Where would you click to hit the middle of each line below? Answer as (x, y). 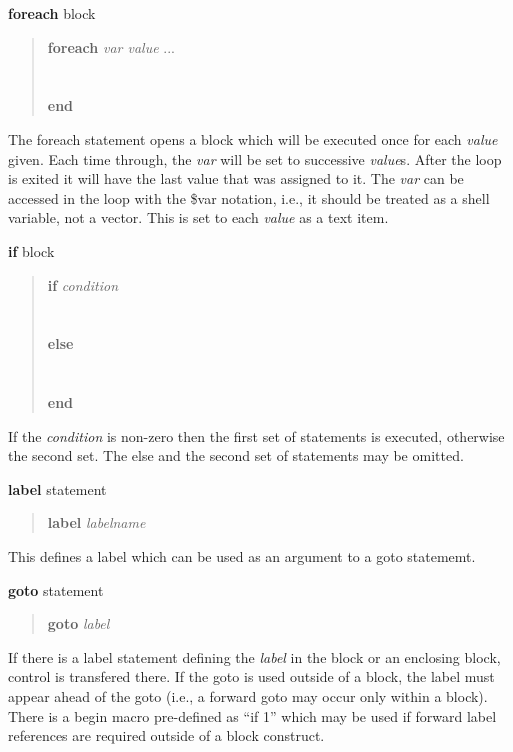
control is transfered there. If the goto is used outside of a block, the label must (251, 676)
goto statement (56, 589)
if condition (83, 284)
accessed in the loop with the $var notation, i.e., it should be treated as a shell (249, 197)
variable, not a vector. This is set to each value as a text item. (198, 217)
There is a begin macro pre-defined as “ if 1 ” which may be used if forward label (252, 715)
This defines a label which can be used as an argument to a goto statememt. (242, 556)
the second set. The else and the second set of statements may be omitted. (236, 455)
